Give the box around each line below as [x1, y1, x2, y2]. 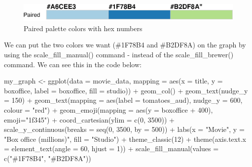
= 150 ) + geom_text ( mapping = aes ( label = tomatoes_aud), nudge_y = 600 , [4, 95, 243, 105]
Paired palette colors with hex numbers [24, 23, 143, 33]
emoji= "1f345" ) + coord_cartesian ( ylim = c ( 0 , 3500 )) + [4, 114, 175, 125]
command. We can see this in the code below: [4, 59, 142, 69]
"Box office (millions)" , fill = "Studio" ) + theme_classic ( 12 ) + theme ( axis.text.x [4, 133, 246, 144]
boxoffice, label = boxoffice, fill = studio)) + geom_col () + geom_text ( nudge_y [4, 85, 248, 95]
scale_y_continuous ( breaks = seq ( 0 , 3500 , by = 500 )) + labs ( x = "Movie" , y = [4, 124, 245, 134]
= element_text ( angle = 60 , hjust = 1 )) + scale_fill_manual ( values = [4, 143, 219, 154]
